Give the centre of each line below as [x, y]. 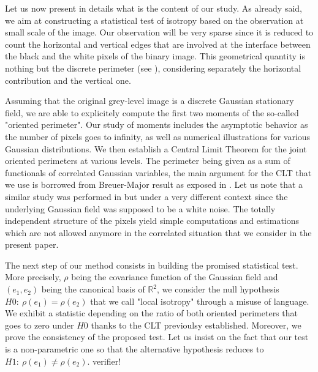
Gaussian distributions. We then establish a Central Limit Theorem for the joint [156, 148]
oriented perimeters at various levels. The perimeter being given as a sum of [148, 161]
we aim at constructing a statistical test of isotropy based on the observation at [154, 20]
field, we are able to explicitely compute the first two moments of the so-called [152, 112]
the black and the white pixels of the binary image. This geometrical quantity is [155, 56]
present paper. [32, 244]
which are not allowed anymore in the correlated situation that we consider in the [158, 232]
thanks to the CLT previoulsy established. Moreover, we [196, 325]
